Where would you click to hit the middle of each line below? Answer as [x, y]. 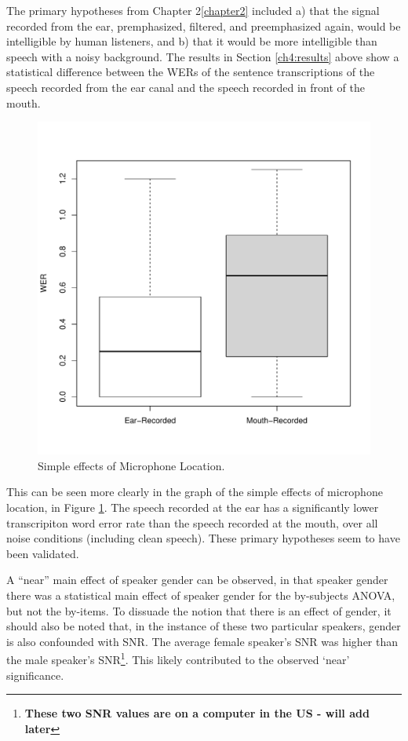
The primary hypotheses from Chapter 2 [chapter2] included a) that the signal [193, 10]
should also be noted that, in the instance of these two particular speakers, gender [204, 626]
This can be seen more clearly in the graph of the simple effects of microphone [195, 492]
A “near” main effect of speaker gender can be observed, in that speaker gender [197, 580]
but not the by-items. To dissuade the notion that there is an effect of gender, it [199, 610]
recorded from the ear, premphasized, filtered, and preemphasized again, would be [204, 26]
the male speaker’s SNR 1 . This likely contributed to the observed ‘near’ [178, 658]
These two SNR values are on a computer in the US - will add [197, 713]
